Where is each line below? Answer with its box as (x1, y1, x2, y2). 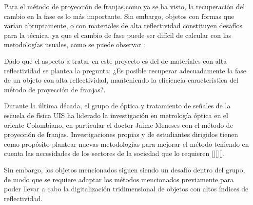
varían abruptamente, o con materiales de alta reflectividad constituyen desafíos (4, 20, 242, 31)
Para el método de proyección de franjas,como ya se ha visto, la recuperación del (4, 1, 245, 11)
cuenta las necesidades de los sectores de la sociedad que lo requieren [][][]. (4, 148, 225, 158)
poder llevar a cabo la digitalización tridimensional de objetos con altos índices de (4, 184, 249, 194)
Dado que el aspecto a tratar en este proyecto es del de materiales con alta (4, 55, 227, 66)
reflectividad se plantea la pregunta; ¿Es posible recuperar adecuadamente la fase (4, 65, 246, 75)
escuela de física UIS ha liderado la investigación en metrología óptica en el (4, 110, 228, 120)
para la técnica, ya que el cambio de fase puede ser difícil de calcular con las (4, 30, 232, 40)
